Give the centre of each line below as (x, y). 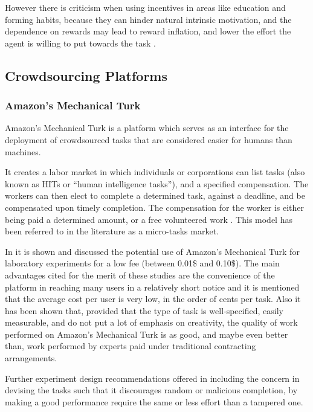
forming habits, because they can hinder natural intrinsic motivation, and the (148, 19)
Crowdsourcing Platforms (86, 75)
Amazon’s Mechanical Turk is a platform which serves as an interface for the (147, 128)
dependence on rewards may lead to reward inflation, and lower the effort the (148, 31)
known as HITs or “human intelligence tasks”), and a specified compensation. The (157, 183)
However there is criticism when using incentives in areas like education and (145, 7)
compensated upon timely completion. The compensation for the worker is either (155, 207)
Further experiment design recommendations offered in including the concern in (152, 378)
